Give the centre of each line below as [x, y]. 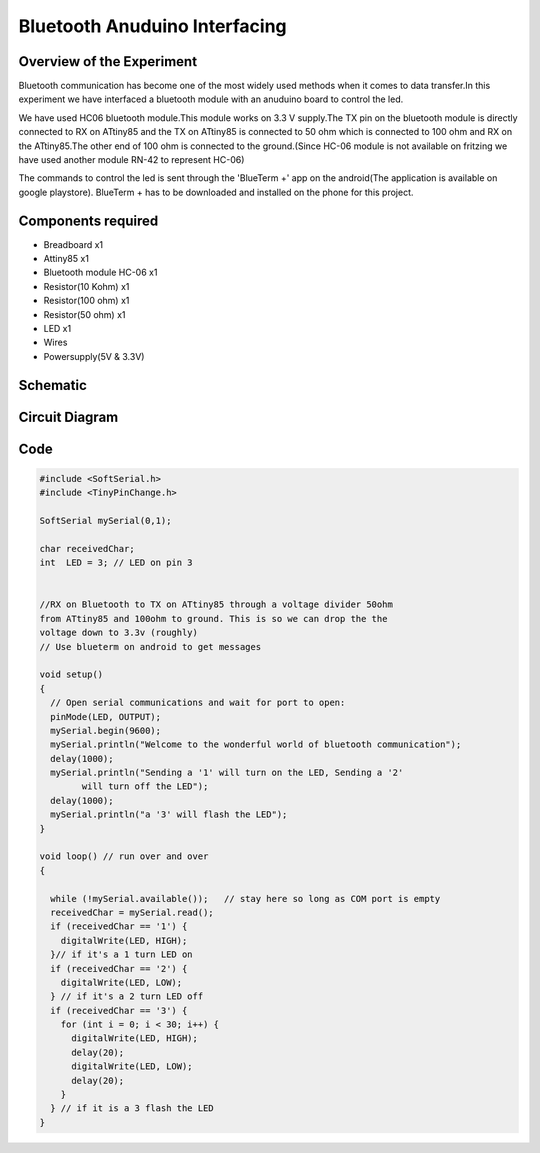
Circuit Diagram [68, 416]
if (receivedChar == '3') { [119, 1010]
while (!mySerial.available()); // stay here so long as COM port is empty [245, 898]
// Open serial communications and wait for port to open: [198, 703]
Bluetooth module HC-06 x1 [100, 272]
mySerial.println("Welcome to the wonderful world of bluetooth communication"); [256, 744]
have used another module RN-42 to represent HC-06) [131, 160]
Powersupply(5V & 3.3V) [94, 356]
